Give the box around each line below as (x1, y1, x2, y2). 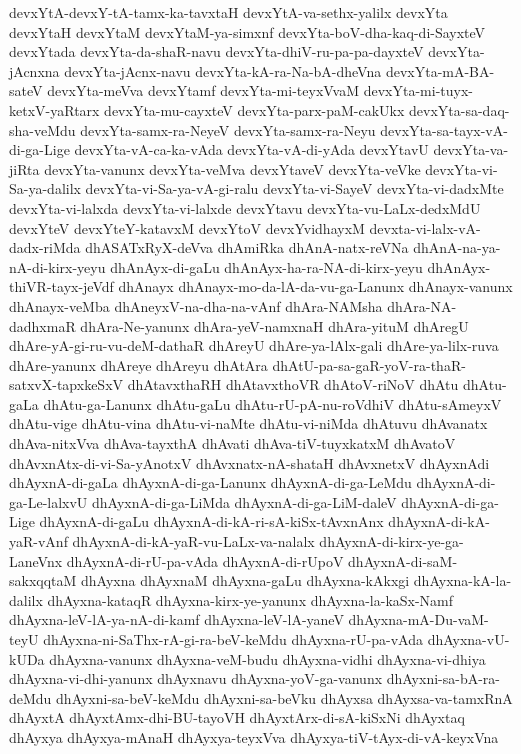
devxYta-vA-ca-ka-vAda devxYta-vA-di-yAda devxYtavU (74, 139, 429, 160)
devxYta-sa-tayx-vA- (380, 119, 508, 140)
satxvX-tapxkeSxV (9, 374, 124, 395)
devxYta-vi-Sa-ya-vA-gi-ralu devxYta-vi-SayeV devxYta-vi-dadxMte (85, 178, 504, 199)
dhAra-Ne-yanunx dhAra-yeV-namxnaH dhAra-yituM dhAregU (80, 315, 469, 336)
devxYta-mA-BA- (385, 60, 495, 81)
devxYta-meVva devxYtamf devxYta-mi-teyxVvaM (47, 80, 360, 101)
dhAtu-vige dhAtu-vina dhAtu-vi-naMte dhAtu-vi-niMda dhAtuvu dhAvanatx (9, 413, 488, 434)
